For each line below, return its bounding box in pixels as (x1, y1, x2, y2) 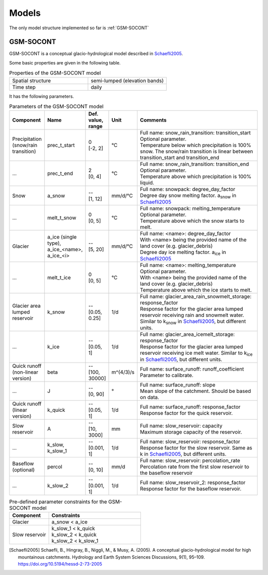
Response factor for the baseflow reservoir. (139, 485, 242, 492)
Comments (139, 117, 167, 124)
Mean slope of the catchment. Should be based (139, 387, 251, 394)
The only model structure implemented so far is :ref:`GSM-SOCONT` (9, 25, 149, 31)
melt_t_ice (47, 274, 71, 281)
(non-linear (12, 369, 39, 376)
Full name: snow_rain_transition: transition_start (139, 129, 251, 136)
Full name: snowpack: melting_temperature (139, 205, 241, 212)
